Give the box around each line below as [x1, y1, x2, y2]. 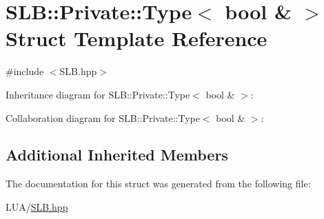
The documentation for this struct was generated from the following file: [6, 176, 311, 191]
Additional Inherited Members [6, 144, 228, 165]
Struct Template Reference [6, 24, 267, 52]
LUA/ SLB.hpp [6, 199, 68, 213]
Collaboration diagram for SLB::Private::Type [6, 110, 200, 125]
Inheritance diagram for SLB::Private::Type [6, 87, 190, 101]
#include [6, 64, 44, 79]
